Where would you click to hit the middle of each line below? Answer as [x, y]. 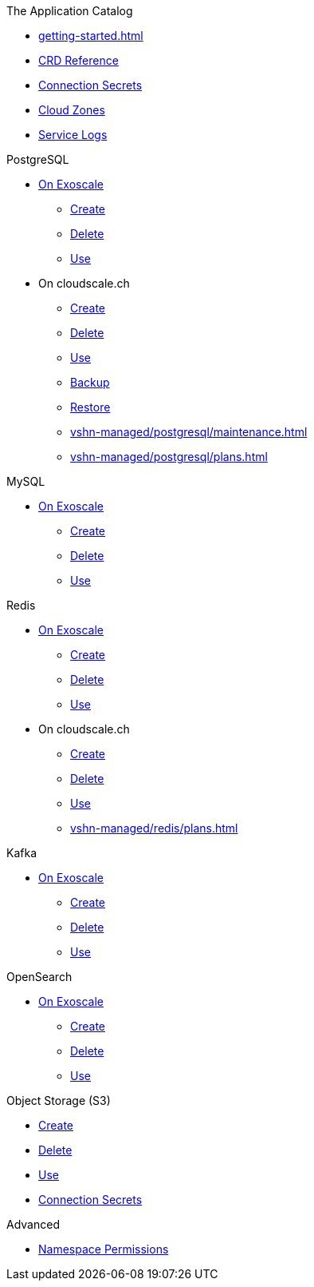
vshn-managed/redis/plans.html [154, 828]
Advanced [33, 1224]
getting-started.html [91, 36]
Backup [90, 382]
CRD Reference [78, 60]
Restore [90, 407]
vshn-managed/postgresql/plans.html [169, 457]
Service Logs [73, 135]
